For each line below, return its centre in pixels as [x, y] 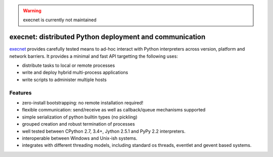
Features [20, 93]
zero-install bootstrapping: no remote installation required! [83, 103]
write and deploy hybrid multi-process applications [75, 72]
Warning [32, 11]
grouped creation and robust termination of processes [78, 124]
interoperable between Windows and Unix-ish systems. [80, 138]
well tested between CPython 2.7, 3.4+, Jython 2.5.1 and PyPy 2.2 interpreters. [104, 131]
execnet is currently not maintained [60, 20]
